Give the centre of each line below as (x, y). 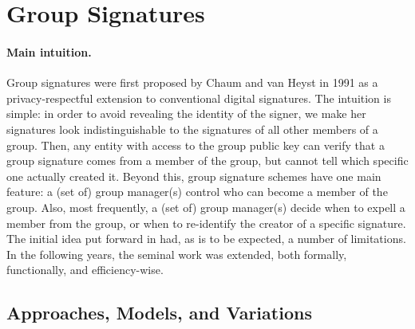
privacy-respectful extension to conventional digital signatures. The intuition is (199, 98)
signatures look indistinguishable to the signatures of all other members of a (192, 129)
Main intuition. (49, 51)
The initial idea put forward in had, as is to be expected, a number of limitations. (206, 239)
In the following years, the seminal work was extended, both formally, (177, 254)
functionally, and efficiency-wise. (85, 270)
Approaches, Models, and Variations (159, 313)
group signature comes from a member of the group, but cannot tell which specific (207, 161)
